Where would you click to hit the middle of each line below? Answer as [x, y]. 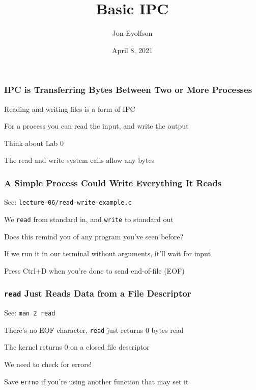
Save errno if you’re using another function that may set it [96, 381]
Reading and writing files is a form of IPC [70, 108]
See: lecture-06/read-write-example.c [68, 202]
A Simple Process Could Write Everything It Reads [113, 182]
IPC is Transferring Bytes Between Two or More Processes [128, 90]
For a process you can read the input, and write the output [96, 126]
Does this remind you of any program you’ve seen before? [94, 236]
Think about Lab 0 [34, 143]
